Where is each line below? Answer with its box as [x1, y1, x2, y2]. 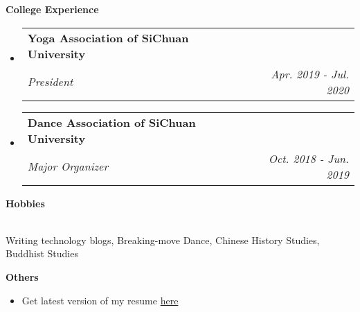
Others [6, 269, 39, 284]
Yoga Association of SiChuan [27, 29, 189, 46]
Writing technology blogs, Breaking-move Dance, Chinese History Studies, [6, 232, 320, 247]
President [27, 73, 73, 90]
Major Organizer [27, 158, 109, 175]
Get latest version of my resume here [21, 293, 179, 307]
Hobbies [6, 196, 45, 210]
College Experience [6, 2, 99, 16]
